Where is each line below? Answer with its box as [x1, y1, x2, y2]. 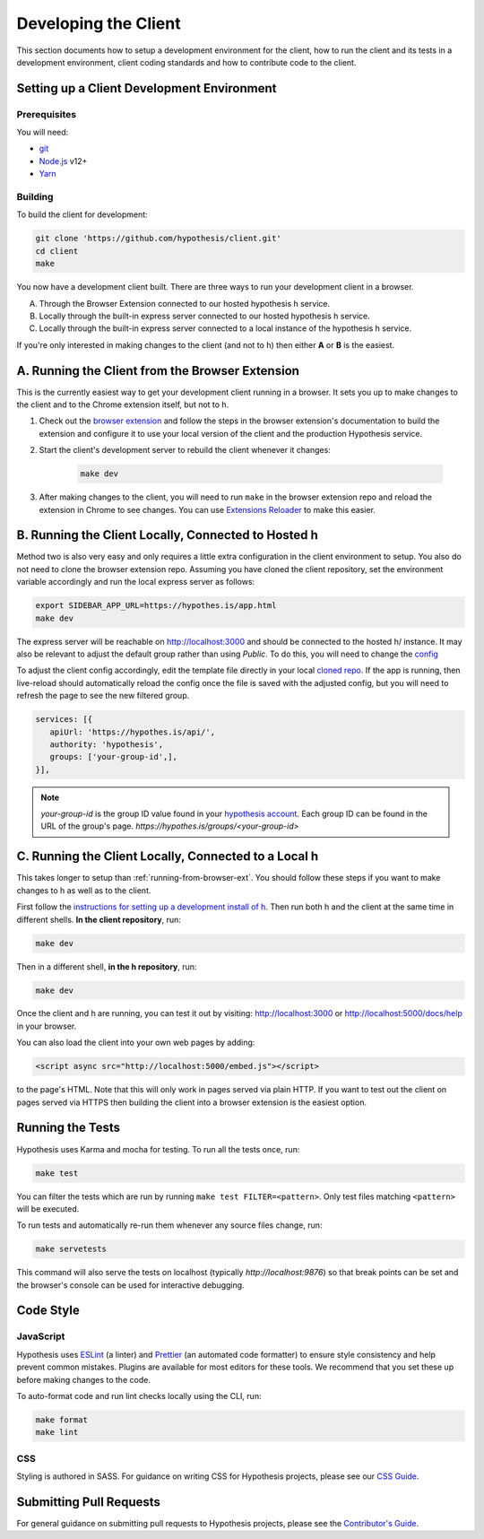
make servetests [35, 1244, 108, 1255]
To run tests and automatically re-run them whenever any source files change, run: [16, 1220, 323, 1230]
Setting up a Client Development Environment [16, 81, 277, 96]
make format [35, 1414, 89, 1425]
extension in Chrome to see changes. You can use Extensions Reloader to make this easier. [39, 504, 376, 515]
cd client [35, 246, 79, 256]
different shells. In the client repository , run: [16, 914, 181, 925]
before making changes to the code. [16, 1374, 151, 1385]
